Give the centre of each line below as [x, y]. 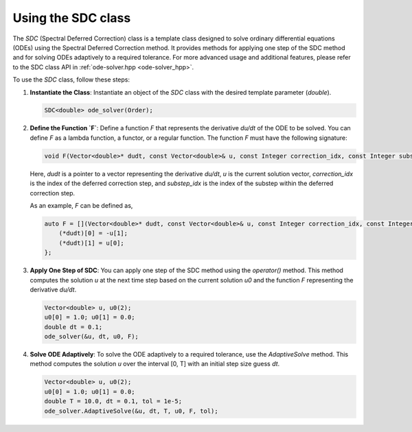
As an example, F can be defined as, [81, 205]
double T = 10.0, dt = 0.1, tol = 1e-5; [113, 401]
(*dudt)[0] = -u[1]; [93, 233]
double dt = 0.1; [73, 327]
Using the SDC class [72, 18]
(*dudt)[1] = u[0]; [92, 243]
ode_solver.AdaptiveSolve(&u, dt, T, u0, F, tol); [131, 411]
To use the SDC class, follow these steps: [71, 80]
